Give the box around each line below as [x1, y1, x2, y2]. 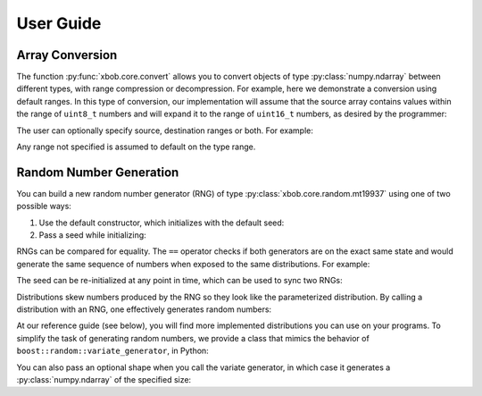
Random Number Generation [16, 164, 179, 180]
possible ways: [16, 201, 71, 212]
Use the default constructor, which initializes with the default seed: [38, 217, 285, 228]
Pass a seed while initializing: [38, 230, 146, 240]
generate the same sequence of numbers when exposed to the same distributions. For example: [16, 258, 370, 269]
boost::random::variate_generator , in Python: [16, 345, 209, 357]
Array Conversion [16, 47, 118, 63]
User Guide [16, 13, 102, 33]
